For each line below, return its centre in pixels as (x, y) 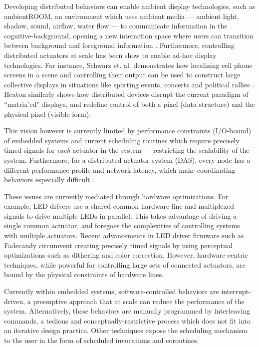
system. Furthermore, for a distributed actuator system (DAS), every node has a (127, 160)
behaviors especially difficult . (49, 179)
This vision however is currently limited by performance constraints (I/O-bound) (128, 131)
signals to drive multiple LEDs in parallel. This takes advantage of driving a (121, 215)
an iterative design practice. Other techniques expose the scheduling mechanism (126, 330)
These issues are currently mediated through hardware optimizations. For (116, 196)
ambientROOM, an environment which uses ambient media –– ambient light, (122, 16)
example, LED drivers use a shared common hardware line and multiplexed (119, 206)
